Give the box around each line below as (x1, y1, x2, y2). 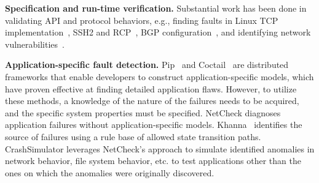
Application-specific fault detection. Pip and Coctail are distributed (5, 58, 289, 71)
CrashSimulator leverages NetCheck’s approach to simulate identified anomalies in (5, 142, 315, 155)
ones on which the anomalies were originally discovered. (5, 166, 215, 179)
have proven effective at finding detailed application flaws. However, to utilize (5, 82, 297, 95)
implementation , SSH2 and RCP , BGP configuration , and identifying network (5, 26, 311, 39)
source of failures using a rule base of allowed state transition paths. (5, 130, 261, 143)
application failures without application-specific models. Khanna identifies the (5, 118, 302, 131)
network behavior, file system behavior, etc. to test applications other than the (5, 154, 301, 167)
